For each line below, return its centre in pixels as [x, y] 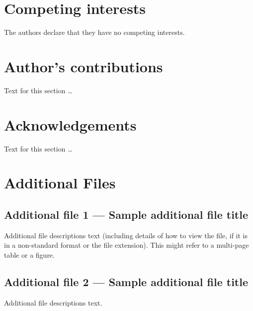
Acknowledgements [70, 124]
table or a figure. [29, 254]
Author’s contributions [84, 66]
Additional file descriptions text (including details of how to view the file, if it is [126, 235]
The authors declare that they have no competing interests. [94, 32]
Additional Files [60, 183]
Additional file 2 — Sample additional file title [126, 281]
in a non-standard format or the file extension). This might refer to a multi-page [126, 245]
